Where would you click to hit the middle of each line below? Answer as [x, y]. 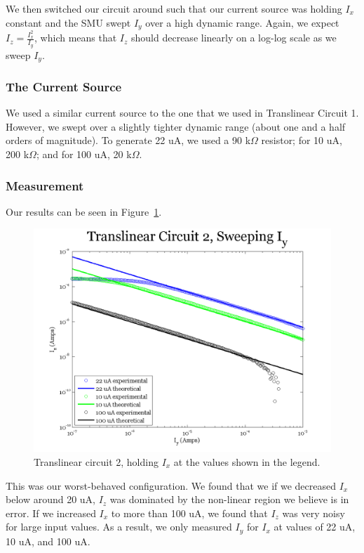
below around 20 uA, [51, 499]
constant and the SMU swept [68, 22]
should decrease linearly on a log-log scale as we [234, 38]
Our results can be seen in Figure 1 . [84, 211]
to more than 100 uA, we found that [189, 513]
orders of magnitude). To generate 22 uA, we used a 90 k [128, 140]
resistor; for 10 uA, [302, 140]
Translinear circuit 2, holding [96, 462]
